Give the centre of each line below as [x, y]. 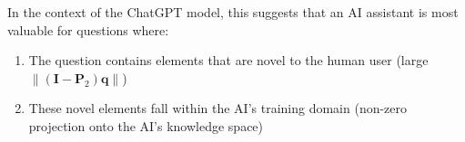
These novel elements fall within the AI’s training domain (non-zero [218, 108]
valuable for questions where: [88, 29]
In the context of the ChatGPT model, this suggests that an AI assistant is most [233, 12]
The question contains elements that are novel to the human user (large [228, 60]
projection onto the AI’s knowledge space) [146, 125]
